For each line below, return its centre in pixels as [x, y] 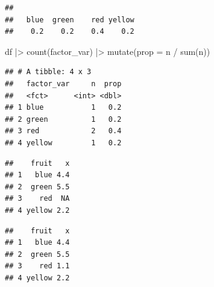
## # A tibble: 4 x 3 [48, 72]
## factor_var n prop [63, 84]
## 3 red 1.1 [37, 266]
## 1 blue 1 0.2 [63, 108]
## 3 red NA [37, 199]
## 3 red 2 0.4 [63, 131]
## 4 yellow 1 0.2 [63, 143]
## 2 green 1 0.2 [63, 119]
